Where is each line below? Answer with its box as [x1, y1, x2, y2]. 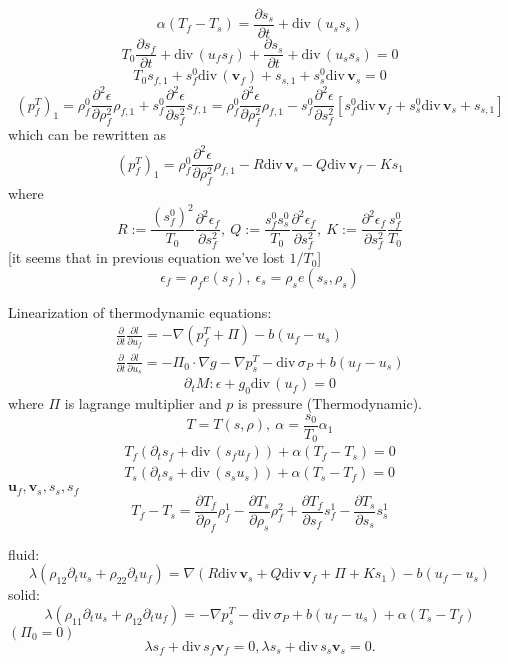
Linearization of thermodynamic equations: [8, 301, 272, 322]
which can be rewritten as [8, 124, 167, 145]
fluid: [8, 543, 40, 564]
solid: [8, 584, 40, 605]
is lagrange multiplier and [64, 393, 222, 414]
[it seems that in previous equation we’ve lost [8, 247, 285, 268]
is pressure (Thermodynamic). [238, 393, 422, 414]
